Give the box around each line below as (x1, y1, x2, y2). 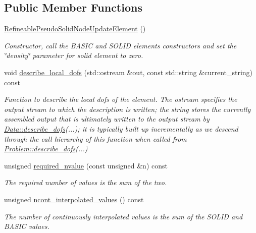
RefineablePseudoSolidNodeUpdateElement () (4, 23, 146, 34)
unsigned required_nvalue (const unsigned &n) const (4, 160, 168, 170)
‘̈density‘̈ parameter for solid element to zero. (4, 50, 143, 61)
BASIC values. (4, 221, 49, 231)
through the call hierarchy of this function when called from (4, 133, 187, 144)
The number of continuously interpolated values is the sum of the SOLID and (4, 211, 243, 221)
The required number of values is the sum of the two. (4, 177, 167, 188)
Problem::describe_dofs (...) (4, 143, 88, 154)
